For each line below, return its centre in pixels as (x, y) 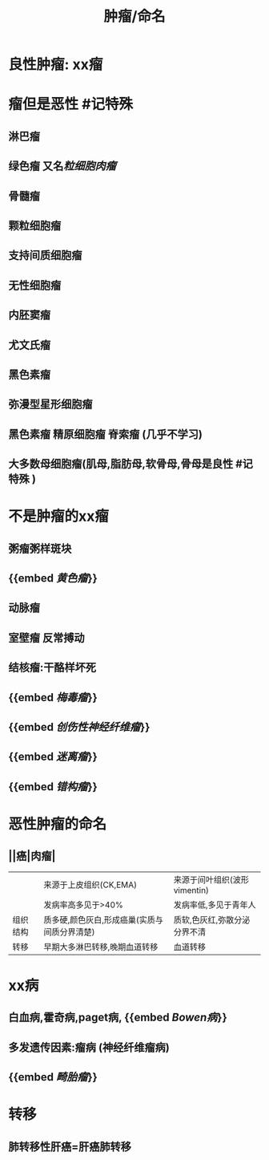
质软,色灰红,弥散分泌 (212, 919)
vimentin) (191, 890)
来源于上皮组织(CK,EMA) (90, 885)
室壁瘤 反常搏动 (46, 637)
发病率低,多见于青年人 (215, 905)
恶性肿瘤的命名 (58, 824)
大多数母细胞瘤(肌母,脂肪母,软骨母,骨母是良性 (121, 464)
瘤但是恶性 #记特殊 (71, 104)
